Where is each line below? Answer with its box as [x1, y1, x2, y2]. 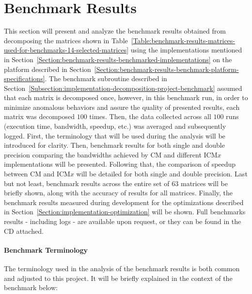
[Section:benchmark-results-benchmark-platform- [94, 64, 239, 74]
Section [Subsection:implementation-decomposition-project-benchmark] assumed [4, 83, 242, 93]
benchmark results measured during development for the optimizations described [4, 197, 244, 207]
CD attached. [4, 225, 44, 236]
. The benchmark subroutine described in [45, 73, 167, 84]
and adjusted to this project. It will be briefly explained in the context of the [4, 273, 233, 283]
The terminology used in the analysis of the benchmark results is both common [4, 263, 240, 273]
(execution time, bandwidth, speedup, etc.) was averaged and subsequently [4, 121, 226, 131]
